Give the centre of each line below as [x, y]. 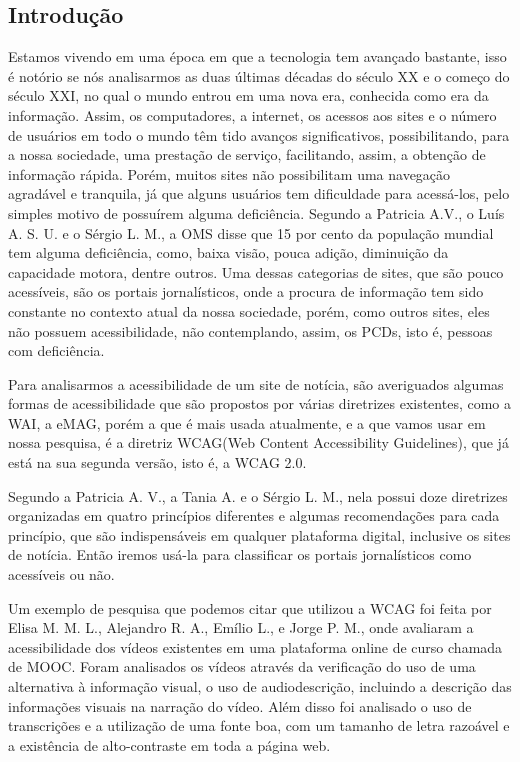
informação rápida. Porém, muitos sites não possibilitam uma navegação [229, 173]
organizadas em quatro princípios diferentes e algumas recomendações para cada [254, 515]
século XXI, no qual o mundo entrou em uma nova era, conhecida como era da [248, 95]
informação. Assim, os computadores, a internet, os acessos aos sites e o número [252, 114]
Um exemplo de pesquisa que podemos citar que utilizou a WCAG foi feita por [250, 607]
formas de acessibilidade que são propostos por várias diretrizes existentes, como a [260, 403]
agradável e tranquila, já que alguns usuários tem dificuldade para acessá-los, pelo [259, 193]
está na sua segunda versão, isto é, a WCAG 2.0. [157, 462]
